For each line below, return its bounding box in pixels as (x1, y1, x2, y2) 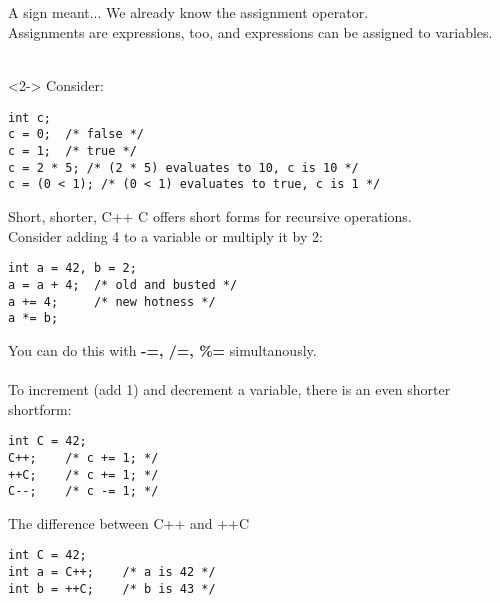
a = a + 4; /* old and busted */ (8, 277, 238, 292)
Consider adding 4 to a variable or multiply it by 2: (8, 225, 323, 246)
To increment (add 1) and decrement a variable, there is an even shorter (8, 379, 451, 400)
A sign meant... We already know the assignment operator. (8, 2, 369, 23)
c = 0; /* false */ (8, 127, 145, 142)
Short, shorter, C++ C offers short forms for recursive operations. (8, 206, 412, 227)
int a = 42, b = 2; (8, 261, 137, 276)
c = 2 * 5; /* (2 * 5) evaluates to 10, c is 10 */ (8, 160, 359, 175)
